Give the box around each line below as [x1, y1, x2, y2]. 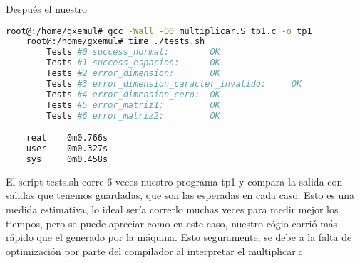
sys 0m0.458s [26, 154, 108, 164]
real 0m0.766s [26, 133, 108, 144]
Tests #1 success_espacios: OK [46, 58, 220, 68]
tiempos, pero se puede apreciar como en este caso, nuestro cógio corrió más [6, 215, 338, 230]
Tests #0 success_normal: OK [46, 47, 220, 58]
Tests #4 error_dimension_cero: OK [46, 89, 220, 100]
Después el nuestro [6, 1, 88, 16]
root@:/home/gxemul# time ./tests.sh [26, 36, 205, 47]
